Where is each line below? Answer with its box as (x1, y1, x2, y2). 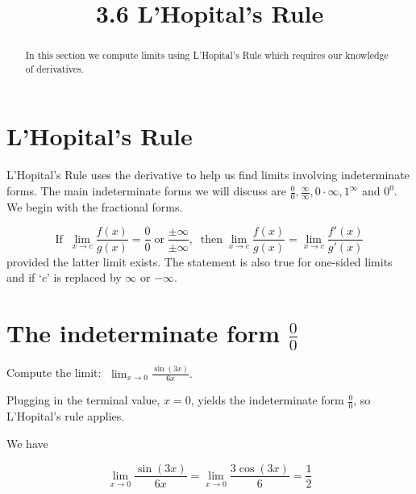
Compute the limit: (6, 364, 102, 381)
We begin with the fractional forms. (6, 198, 183, 215)
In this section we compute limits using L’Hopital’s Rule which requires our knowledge (25, 48, 389, 62)
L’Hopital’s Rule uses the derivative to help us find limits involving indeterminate (6, 166, 410, 183)
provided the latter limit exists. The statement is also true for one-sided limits (6, 253, 393, 270)
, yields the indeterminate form (190, 391, 344, 408)
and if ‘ (6, 269, 42, 286)
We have (6, 434, 48, 451)
